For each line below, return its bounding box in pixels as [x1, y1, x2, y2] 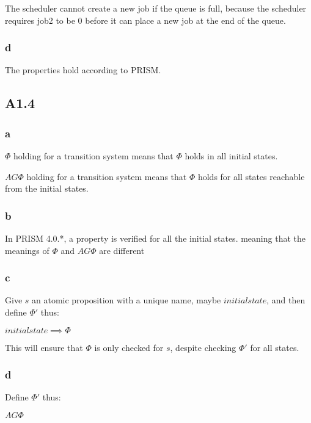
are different [99, 244, 145, 256]
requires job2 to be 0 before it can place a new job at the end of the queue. [5, 13, 286, 26]
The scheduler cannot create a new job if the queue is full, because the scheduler [5, 2, 307, 14]
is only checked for [94, 341, 164, 353]
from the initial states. [5, 182, 89, 195]
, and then [266, 294, 306, 306]
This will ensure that [5, 341, 83, 353]
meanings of [5, 244, 49, 256]
